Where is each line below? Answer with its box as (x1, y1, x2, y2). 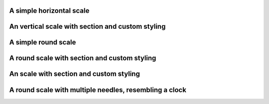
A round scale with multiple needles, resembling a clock (9, 86, 187, 94)
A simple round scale (9, 38, 76, 47)
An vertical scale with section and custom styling (9, 22, 166, 31)
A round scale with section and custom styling (9, 54, 156, 62)
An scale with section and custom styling (9, 70, 140, 78)
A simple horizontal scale (9, 6, 90, 15)
